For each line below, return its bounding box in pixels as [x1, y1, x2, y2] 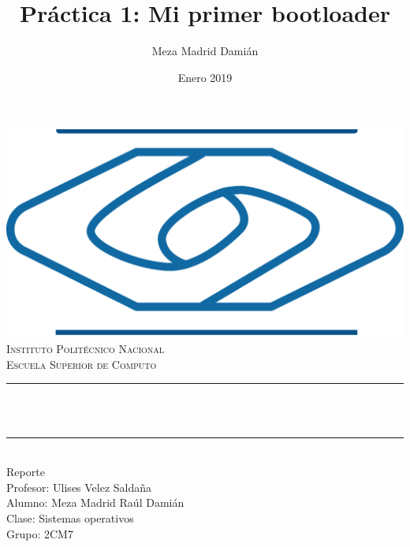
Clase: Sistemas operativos [6, 509, 134, 526]
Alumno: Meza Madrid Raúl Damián [6, 494, 184, 511]
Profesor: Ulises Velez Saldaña [6, 478, 152, 495]
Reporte [6, 463, 45, 480]
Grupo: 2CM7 [6, 525, 73, 541]
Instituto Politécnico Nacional [6, 340, 165, 357]
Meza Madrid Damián [151, 43, 259, 59]
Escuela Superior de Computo [6, 355, 157, 372]
